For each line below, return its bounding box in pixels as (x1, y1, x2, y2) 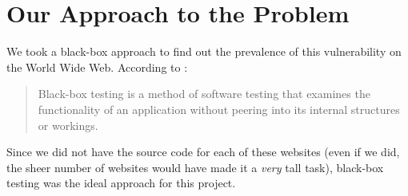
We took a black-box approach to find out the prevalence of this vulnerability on (6, 43, 402, 60)
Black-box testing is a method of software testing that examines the (38, 85, 370, 102)
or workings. (38, 116, 98, 133)
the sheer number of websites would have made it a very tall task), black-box (6, 159, 384, 175)
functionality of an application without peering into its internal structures (38, 100, 400, 117)
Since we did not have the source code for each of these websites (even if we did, (6, 143, 400, 160)
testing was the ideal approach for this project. (6, 174, 236, 191)
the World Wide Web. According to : (6, 58, 188, 75)
